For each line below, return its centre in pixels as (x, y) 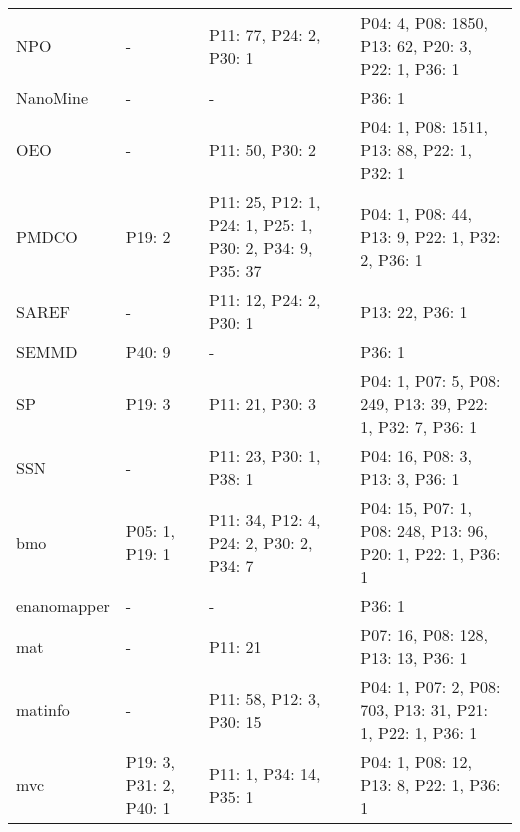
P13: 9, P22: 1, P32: (430, 236)
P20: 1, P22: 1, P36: (430, 553)
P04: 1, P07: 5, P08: (430, 380)
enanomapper (63, 605)
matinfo (43, 709)
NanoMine (52, 97)
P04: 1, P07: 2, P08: (430, 686)
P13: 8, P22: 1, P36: (430, 784)
